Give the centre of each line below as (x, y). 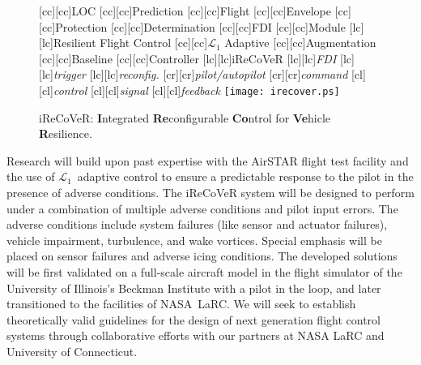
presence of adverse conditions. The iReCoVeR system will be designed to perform (210, 192)
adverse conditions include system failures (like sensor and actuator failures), (197, 224)
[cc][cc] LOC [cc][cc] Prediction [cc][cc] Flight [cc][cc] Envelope (185, 11)
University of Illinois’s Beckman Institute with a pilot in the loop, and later (194, 288)
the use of (31, 176)
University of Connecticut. (72, 351)
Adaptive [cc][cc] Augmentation (300, 43)
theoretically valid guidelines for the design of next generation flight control (193, 319)
